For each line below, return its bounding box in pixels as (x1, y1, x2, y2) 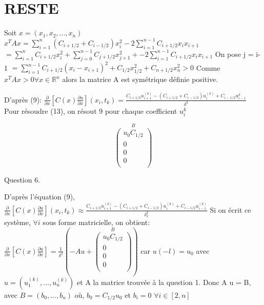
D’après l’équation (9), (4, 191, 75, 202)
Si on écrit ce (210, 204, 251, 215)
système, (4, 217, 31, 228)
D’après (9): (4, 94, 42, 105)
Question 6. (4, 174, 40, 185)
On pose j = (215, 48, 254, 59)
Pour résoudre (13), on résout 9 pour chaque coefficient (4, 105, 177, 116)
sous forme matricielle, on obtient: (43, 217, 150, 228)
